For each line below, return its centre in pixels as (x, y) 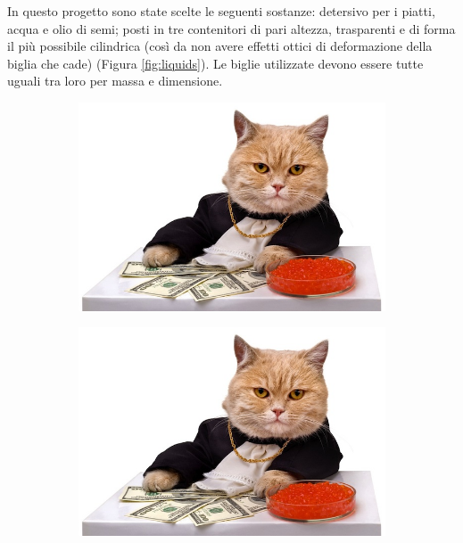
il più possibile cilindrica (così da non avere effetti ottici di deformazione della (220, 46)
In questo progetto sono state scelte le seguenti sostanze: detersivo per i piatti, (221, 11)
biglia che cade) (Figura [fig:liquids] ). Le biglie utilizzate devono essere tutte (215, 63)
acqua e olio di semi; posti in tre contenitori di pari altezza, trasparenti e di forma (231, 28)
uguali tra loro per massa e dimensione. (115, 81)
